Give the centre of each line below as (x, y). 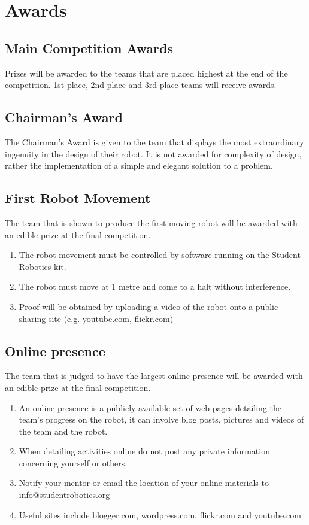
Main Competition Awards (89, 48)
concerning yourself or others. (73, 462)
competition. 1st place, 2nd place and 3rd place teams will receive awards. (141, 85)
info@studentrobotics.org (64, 495)
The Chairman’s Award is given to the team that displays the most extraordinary (154, 142)
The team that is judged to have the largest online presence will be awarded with (154, 376)
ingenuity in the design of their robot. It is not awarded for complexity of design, (153, 154)
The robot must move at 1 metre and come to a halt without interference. (155, 286)
